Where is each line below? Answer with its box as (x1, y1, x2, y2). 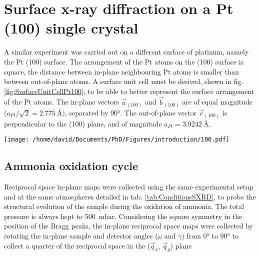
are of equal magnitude (182, 96, 253, 107)
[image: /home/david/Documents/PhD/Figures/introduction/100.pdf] (4, 136, 230, 143)
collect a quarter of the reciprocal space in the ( (4, 240, 150, 250)
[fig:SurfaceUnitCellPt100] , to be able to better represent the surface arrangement (4, 85, 254, 96)
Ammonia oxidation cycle (4, 158, 138, 173)
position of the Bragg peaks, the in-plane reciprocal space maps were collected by (4, 220, 253, 231)
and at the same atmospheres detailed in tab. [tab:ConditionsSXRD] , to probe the (4, 191, 256, 201)
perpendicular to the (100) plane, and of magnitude (4, 118, 162, 128)
